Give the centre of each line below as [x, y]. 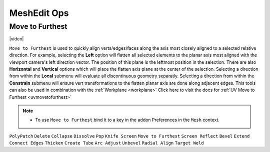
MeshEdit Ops [39, 13]
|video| [16, 39]
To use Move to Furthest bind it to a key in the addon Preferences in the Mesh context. [127, 120]
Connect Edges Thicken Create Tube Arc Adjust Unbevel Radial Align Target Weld [107, 143]
